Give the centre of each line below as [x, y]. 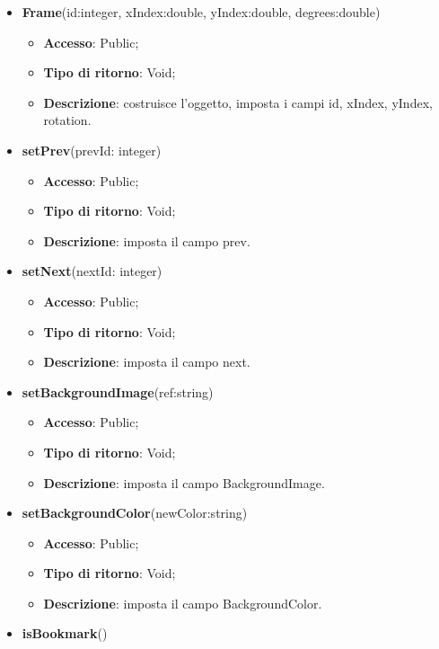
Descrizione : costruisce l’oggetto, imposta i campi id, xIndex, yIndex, [238, 102]
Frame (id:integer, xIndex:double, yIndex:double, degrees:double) [201, 12]
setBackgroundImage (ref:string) [118, 391]
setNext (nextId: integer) [92, 271]
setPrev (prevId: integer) [92, 150]
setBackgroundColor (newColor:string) [135, 513]
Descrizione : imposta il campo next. [147, 362]
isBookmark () [65, 633]
